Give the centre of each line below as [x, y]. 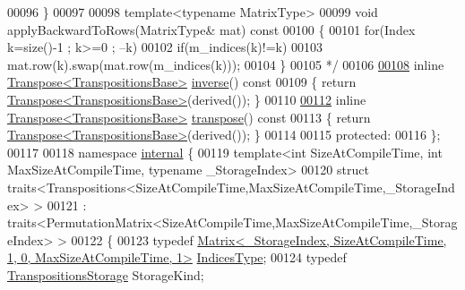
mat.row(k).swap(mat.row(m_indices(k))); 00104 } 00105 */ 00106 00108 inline [226, 64]
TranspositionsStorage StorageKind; [106, 274]
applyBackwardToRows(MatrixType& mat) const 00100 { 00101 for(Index [211, 29]
